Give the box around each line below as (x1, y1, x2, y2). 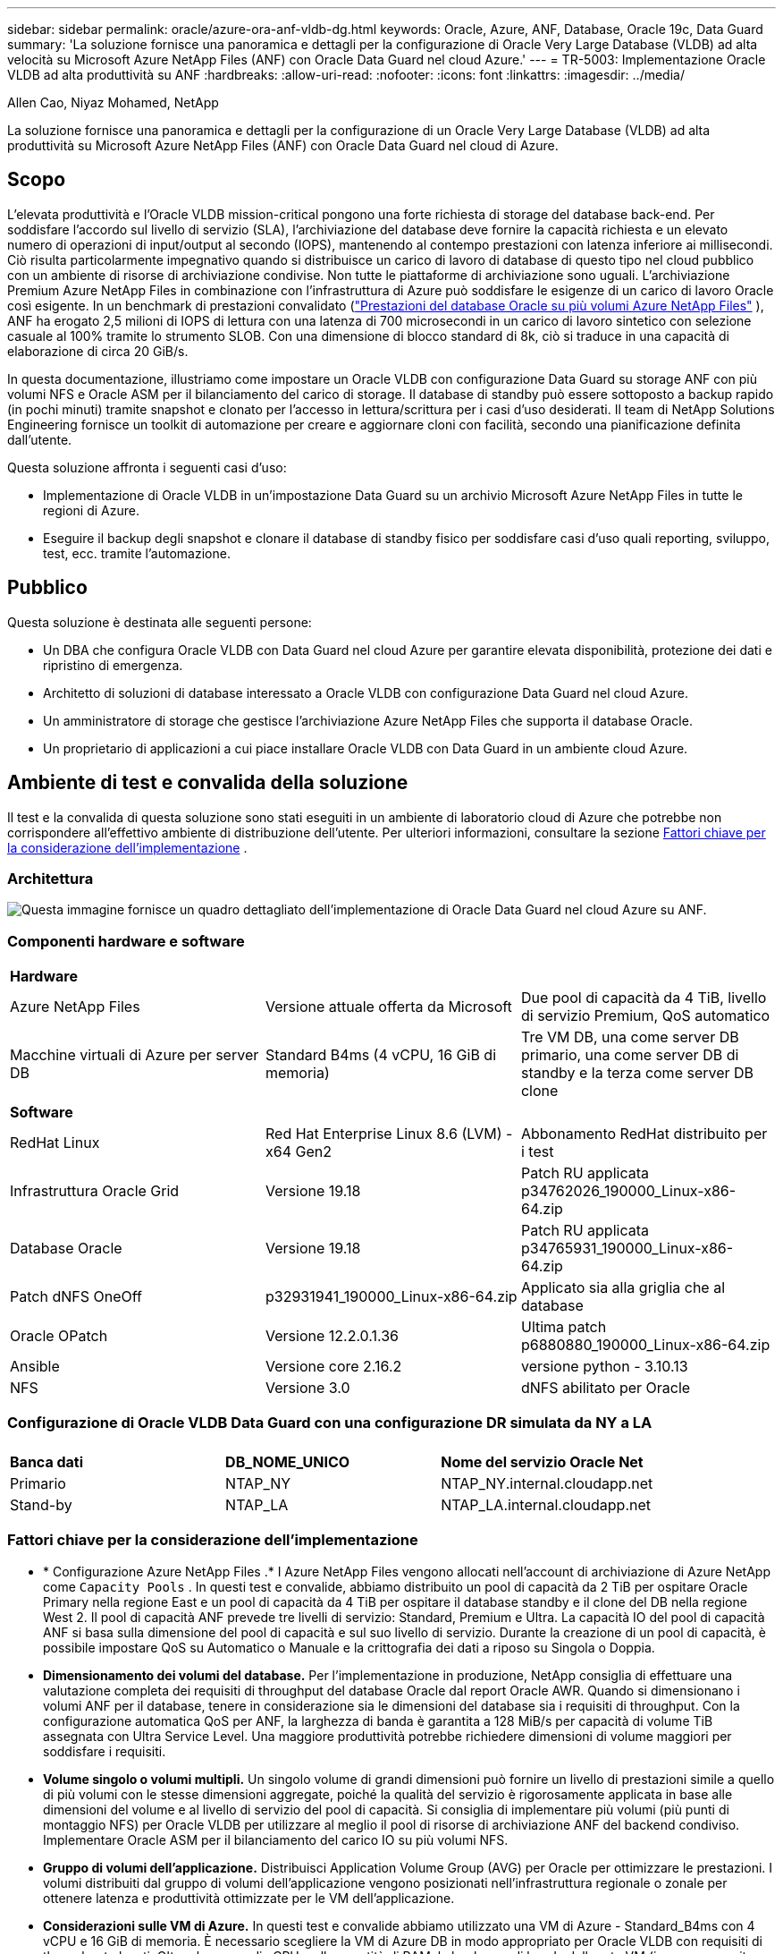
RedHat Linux (10, 1134, 100, 1152)
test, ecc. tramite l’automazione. (43, 545, 231, 561)
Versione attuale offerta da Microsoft (265, 998, 512, 1016)
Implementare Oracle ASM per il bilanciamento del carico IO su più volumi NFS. (43, 1831, 509, 1848)
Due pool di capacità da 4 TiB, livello (520, 989, 767, 1007)
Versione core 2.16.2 (265, 1357, 402, 1376)
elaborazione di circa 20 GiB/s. (7, 343, 189, 359)
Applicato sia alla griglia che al (520, 1279, 726, 1297)
